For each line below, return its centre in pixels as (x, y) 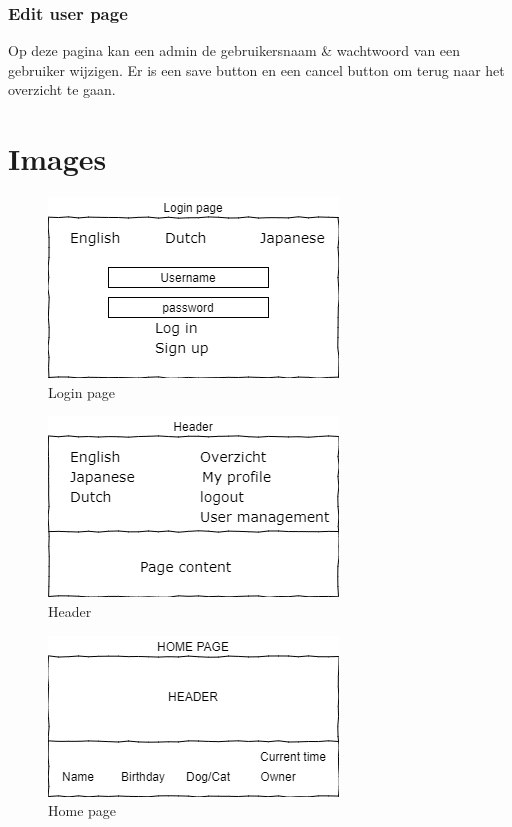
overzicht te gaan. (62, 89)
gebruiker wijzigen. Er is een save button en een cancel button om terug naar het (256, 69)
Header (70, 610)
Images (57, 158)
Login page (82, 391)
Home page (82, 810)
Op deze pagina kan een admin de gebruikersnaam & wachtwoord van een (234, 50)
